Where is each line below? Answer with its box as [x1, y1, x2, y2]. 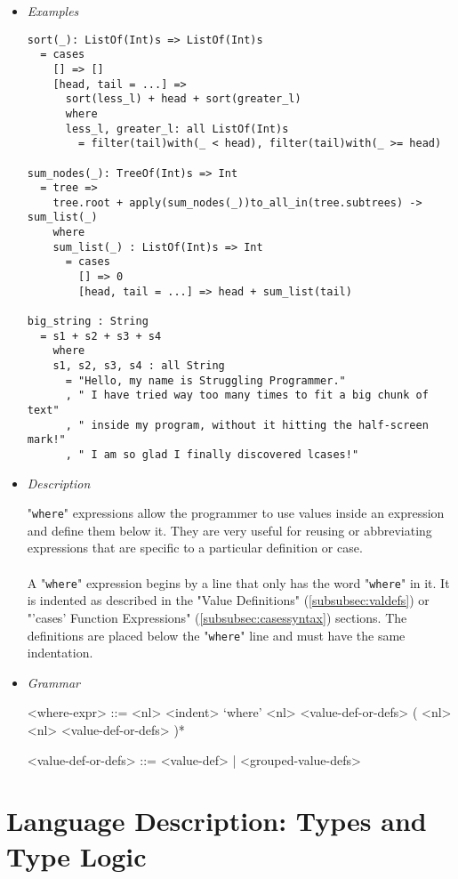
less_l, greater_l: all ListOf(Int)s [65, 122, 289, 135]
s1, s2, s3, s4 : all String [52, 359, 225, 373]
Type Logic [6, 837, 147, 874]
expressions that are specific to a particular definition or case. [27, 538, 363, 557]
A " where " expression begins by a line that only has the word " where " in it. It [27, 573, 450, 592]
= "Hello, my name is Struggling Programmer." [65, 374, 346, 387]
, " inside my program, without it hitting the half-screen [65, 418, 429, 431]
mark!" [27, 433, 66, 447]
